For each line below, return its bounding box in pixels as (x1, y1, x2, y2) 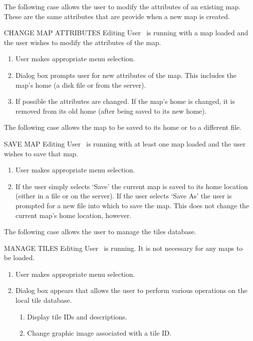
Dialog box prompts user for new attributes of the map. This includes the (15, 70, 236, 80)
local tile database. (15, 295, 72, 305)
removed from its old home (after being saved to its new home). (15, 105, 207, 116)
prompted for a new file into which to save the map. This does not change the (15, 200, 249, 210)
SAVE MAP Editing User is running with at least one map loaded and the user (4, 138, 246, 148)
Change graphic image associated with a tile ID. (27, 328, 172, 338)
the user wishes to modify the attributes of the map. (4, 37, 161, 47)
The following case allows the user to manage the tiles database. (4, 226, 196, 237)
